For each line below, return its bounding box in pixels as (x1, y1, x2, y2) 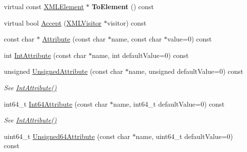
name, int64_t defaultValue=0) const (113, 98, 225, 109)
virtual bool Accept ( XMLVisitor (4, 17, 102, 28)
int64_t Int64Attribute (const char (4, 98, 108, 109)
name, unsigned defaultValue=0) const (129, 66, 244, 76)
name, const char (111, 34, 162, 44)
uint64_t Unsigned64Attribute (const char (4, 131, 131, 141)
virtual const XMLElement (4, 1, 84, 11)
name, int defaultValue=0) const (92, 50, 189, 60)
